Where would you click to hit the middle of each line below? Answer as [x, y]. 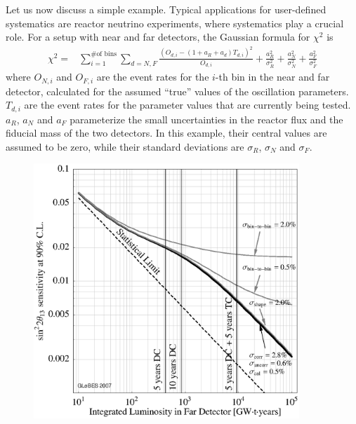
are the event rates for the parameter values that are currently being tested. [187, 105]
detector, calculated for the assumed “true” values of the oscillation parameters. [177, 91]
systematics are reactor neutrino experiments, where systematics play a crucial [175, 23]
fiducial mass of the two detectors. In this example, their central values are [166, 133]
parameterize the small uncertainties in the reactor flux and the [206, 119]
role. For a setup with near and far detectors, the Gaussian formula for [158, 37]
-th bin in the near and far [272, 77]
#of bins [104, 54]
